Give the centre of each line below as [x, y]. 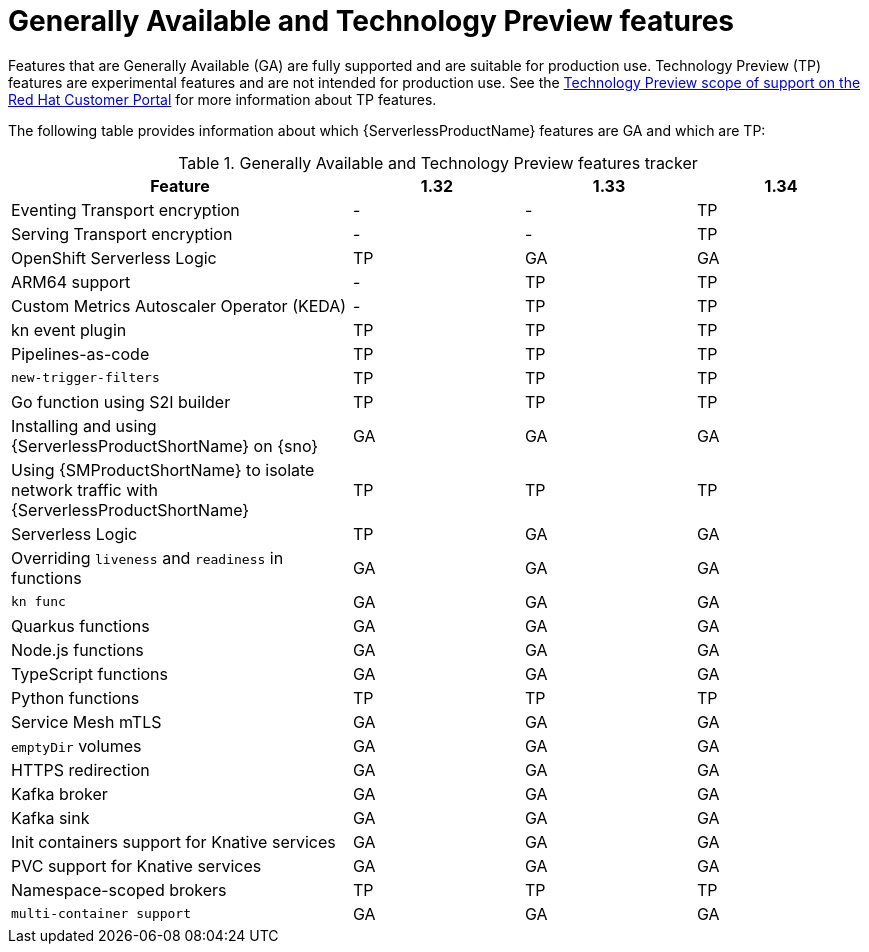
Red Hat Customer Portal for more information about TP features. [222, 99]
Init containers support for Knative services [173, 841]
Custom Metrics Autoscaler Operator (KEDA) [179, 305]
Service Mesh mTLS [86, 721]
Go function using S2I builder [121, 401]
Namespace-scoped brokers [119, 889]
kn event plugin [69, 329]
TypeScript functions [90, 673]
